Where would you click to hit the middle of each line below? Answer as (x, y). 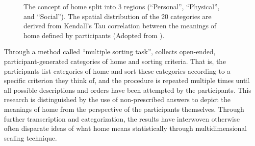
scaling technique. (31, 137)
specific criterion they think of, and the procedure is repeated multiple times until (127, 80)
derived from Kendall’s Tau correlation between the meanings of (120, 26)
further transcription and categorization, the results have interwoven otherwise (122, 118)
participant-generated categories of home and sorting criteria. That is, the (115, 61)
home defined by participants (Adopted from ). (94, 35)
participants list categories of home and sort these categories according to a (117, 71)
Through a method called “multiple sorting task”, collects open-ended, (110, 52)
